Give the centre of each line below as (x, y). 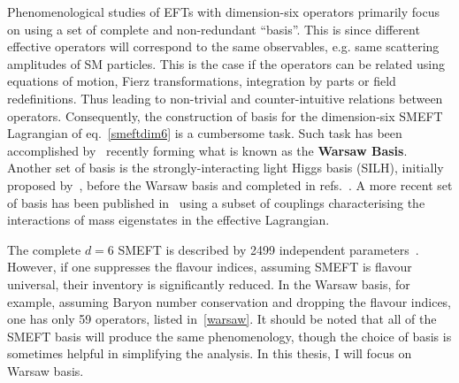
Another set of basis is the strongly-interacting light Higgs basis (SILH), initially (226, 168)
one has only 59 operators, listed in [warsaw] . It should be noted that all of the (222, 319)
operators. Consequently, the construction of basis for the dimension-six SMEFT (225, 115)
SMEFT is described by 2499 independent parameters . (268, 249)
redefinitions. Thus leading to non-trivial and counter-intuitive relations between (225, 98)
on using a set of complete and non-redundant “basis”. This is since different (214, 29)
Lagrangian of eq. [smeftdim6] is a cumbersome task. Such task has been (205, 133)
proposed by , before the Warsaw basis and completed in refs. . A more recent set (230, 184)
